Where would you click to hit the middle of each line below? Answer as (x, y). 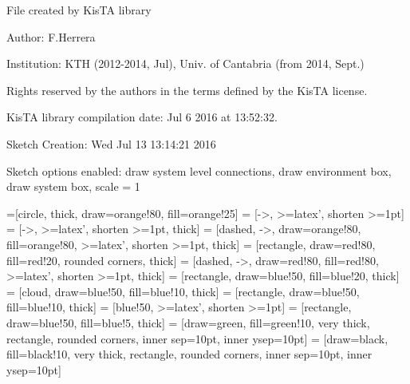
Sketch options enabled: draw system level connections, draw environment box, (199, 170)
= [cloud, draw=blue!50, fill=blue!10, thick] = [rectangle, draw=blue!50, (183, 291)
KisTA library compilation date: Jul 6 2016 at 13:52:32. (142, 117)
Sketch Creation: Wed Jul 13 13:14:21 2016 (111, 143)
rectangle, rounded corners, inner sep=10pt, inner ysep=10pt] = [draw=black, (197, 338)
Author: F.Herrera (51, 36)
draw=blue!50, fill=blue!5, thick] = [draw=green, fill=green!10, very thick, (188, 322)
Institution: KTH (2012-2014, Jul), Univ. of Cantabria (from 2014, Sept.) (185, 63)
